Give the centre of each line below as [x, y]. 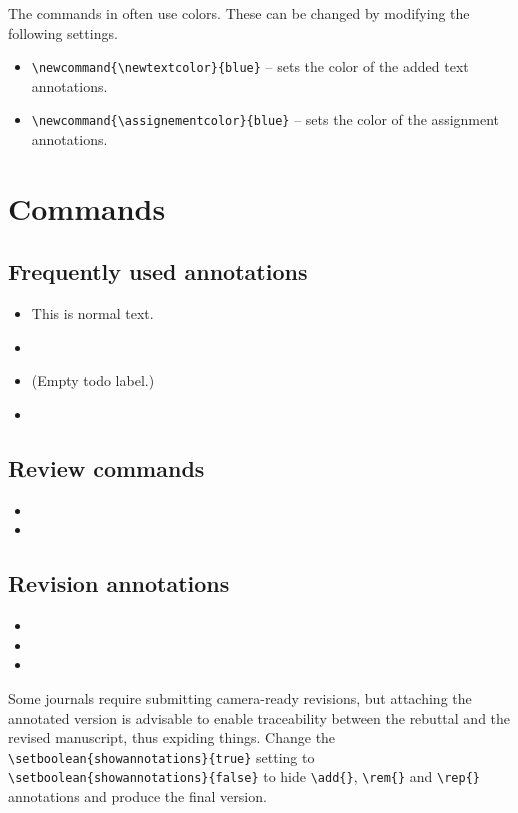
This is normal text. [92, 313]
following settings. [63, 32]
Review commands [106, 468]
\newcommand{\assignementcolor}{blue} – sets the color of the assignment [265, 119]
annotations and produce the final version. [137, 796]
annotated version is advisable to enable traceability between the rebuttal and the [259, 717]
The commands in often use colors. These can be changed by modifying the [239, 13]
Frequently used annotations [158, 271]
